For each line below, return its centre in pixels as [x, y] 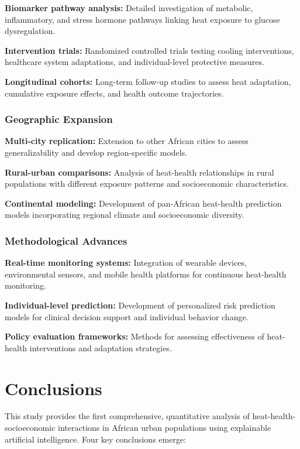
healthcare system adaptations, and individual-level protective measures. [135, 62]
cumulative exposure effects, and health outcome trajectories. [114, 93]
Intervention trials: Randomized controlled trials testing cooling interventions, [149, 50]
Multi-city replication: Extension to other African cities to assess [127, 141]
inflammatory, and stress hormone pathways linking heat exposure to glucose [142, 19]
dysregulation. [30, 31]
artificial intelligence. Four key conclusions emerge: [96, 439]
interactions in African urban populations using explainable [165, 428]
